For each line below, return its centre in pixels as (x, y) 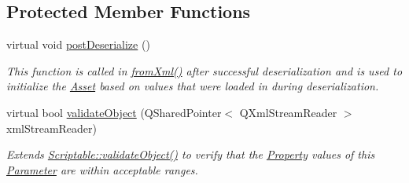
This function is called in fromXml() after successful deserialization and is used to (204, 70)
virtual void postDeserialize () (78, 44)
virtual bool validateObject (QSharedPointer (114, 112)
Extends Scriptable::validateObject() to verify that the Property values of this (191, 154)
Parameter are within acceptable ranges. (102, 169)
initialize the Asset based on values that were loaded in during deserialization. (193, 86)
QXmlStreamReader (288, 112)
